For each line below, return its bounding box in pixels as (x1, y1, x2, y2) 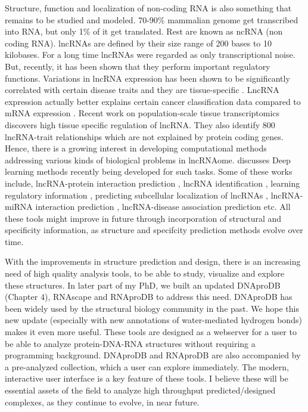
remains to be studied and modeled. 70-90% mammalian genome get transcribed (5, 13, 298, 26)
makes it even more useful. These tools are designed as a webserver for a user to (5, 326, 297, 338)
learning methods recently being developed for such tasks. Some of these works (5, 165, 293, 178)
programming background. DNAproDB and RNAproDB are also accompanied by (5, 349, 301, 361)
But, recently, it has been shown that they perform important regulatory (5, 60, 270, 72)
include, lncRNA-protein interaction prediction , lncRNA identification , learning (5, 176, 300, 189)
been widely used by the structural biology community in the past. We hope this (5, 302, 299, 314)
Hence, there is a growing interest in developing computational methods (5, 142, 267, 154)
